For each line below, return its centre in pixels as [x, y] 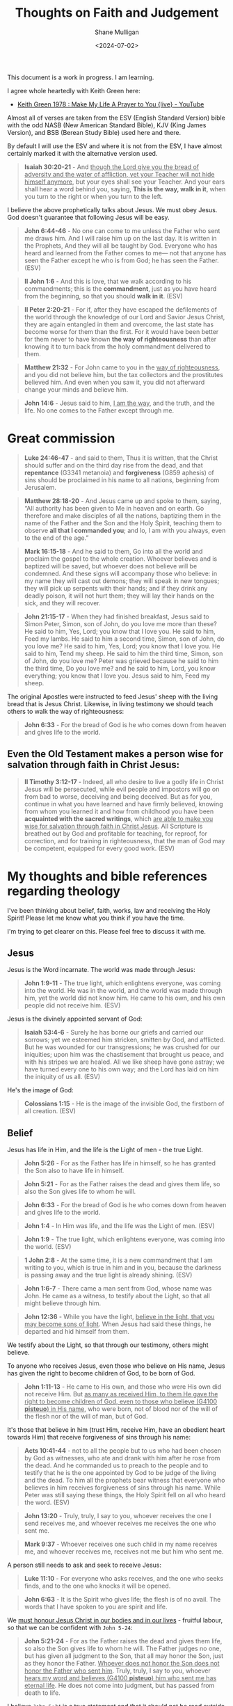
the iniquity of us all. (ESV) [62, 1077]
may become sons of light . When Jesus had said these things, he [118, 1324]
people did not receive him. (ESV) [72, 1005]
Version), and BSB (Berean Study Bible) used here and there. [94, 132]
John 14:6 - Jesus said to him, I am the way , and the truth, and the [120, 403]
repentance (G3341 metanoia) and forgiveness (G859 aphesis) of [119, 472]
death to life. [42, 1693]
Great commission [61, 439]
